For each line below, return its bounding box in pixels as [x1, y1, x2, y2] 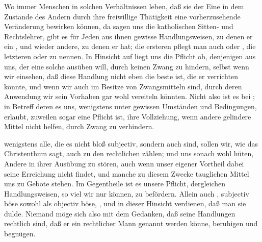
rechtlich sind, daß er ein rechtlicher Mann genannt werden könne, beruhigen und [4, 218, 258, 229]
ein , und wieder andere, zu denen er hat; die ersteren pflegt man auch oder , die [4, 41, 256, 52]
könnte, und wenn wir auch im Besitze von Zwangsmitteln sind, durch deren [4, 81, 242, 91]
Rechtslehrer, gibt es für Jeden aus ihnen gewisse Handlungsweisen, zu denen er [4, 31, 253, 41]
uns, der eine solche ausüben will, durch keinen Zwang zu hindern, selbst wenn [4, 61, 249, 71]
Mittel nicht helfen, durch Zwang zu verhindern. [4, 121, 154, 132]
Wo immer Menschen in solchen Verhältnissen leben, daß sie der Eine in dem [4, 1, 244, 11]
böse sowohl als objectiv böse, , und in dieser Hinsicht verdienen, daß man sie [4, 198, 246, 209]
